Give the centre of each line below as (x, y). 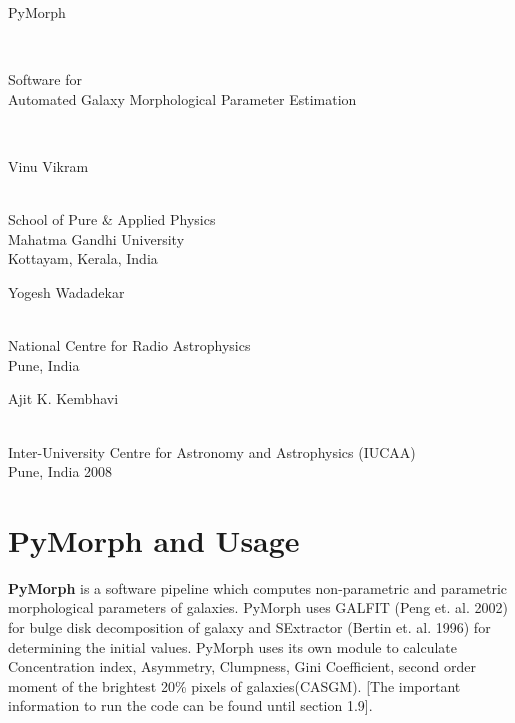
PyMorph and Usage (154, 539)
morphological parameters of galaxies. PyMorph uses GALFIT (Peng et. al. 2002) (258, 607)
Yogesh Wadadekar (66, 291)
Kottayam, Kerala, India (83, 258)
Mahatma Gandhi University (96, 238)
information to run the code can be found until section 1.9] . (190, 705)
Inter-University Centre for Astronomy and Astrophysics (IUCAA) (212, 451)
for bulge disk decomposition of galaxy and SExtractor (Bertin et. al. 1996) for (249, 627)
